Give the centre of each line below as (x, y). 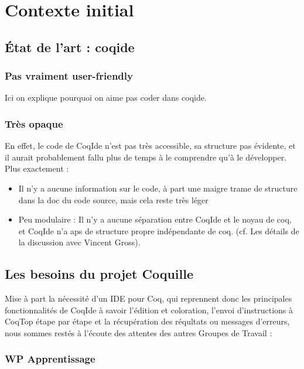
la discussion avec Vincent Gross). (79, 242)
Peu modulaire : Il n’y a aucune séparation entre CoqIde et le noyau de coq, (155, 219)
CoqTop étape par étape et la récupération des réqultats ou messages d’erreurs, (147, 321)
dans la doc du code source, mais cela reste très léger (113, 199)
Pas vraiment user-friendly (69, 76)
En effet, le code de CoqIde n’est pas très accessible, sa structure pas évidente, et (150, 146)
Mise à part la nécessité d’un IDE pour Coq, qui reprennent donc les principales (148, 298)
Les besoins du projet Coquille (99, 274)
